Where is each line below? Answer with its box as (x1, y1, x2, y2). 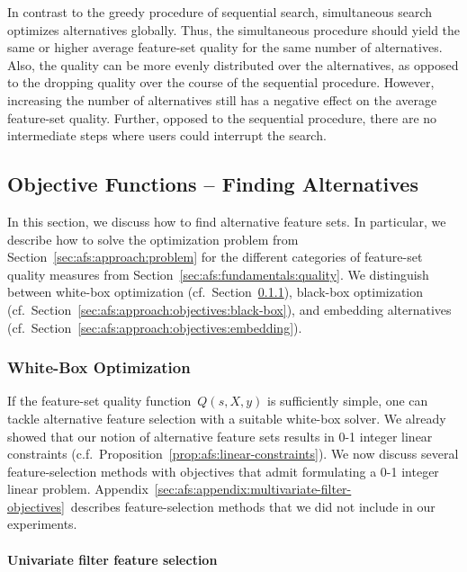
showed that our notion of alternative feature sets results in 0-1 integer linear (7, 426, 433, 445)
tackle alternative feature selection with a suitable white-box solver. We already (7, 408, 446, 427)
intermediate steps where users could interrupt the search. (7, 126, 327, 145)
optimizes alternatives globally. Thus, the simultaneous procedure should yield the (7, 20, 461, 39)
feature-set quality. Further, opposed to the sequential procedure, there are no (7, 108, 437, 127)
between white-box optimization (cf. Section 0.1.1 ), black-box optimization (7, 282, 424, 301)
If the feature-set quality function (7, 391, 192, 410)
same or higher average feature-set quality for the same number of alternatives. (7, 38, 443, 57)
